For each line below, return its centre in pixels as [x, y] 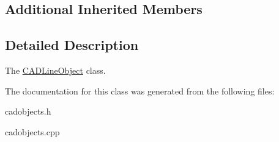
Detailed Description [72, 45]
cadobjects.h [28, 111]
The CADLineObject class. [55, 70]
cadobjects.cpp [32, 131]
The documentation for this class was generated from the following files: [140, 91]
